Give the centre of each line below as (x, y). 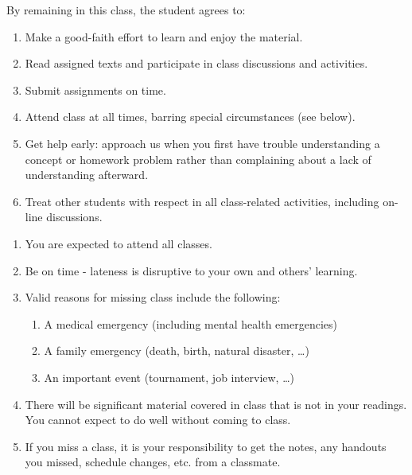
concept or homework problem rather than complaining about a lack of (198, 159)
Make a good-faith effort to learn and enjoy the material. (164, 36)
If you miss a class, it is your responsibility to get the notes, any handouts (206, 446)
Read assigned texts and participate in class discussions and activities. (196, 63)
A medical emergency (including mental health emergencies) (190, 323)
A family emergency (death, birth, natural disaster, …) (177, 350)
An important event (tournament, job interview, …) (169, 377)
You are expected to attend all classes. (119, 243)
